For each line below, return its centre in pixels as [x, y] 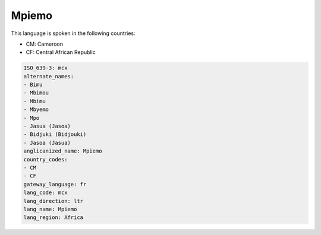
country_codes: [45, 159]
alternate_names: [49, 76]
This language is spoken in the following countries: [73, 33]
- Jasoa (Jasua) [47, 143]
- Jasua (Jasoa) [47, 126]
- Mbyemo [36, 109]
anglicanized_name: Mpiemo [63, 151]
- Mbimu [34, 101]
